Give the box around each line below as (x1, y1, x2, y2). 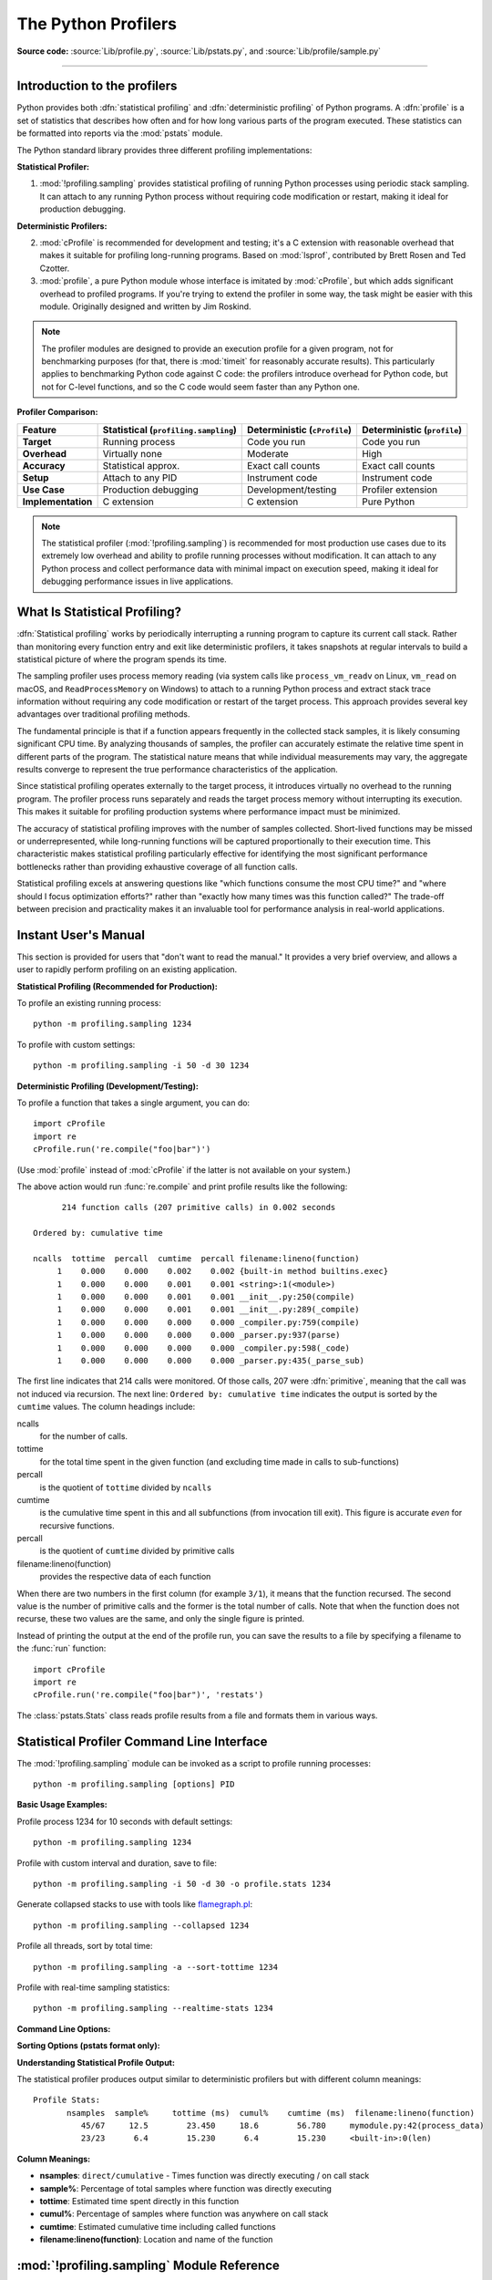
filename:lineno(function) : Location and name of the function (39, 2234, 273, 2245)
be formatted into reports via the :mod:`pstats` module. (16, 128, 223, 139)
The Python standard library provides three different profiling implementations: (16, 144, 313, 155)
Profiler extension (361, 483, 438, 496)
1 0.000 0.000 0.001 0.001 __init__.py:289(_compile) (56, 1304, 360, 1315)
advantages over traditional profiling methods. (16, 709, 190, 720)
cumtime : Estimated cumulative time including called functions (39, 2221, 277, 2232)
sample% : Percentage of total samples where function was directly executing (39, 2182, 333, 2193)
